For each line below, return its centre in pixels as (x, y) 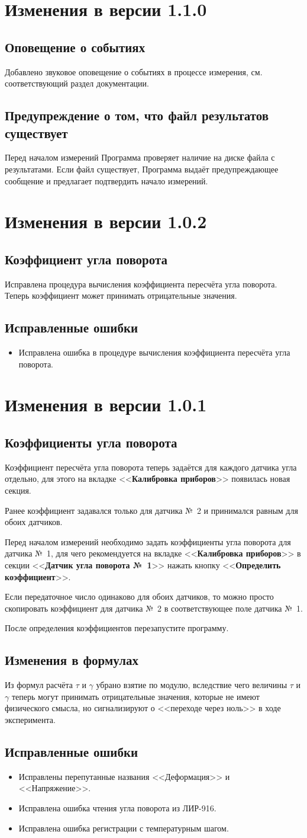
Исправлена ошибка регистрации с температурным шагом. (124, 828)
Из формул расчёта (39, 685)
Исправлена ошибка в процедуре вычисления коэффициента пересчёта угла (154, 352)
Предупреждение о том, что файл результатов (137, 115)
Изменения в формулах (72, 660)
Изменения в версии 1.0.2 (106, 221)
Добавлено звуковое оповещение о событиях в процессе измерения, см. (134, 71)
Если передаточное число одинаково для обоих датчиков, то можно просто (139, 596)
